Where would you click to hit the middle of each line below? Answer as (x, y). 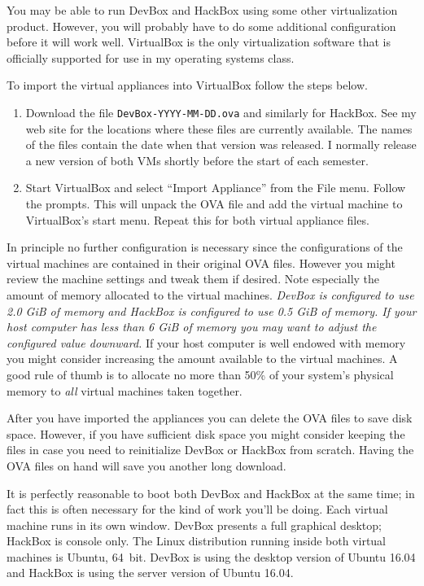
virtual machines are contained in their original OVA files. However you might (201, 262)
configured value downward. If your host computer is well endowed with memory (206, 342)
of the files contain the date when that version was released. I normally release (221, 144)
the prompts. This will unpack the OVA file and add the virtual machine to (214, 203)
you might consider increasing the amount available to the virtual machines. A (202, 359)
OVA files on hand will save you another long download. (146, 465)
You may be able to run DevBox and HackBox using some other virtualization (202, 10)
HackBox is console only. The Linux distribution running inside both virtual (197, 541)
